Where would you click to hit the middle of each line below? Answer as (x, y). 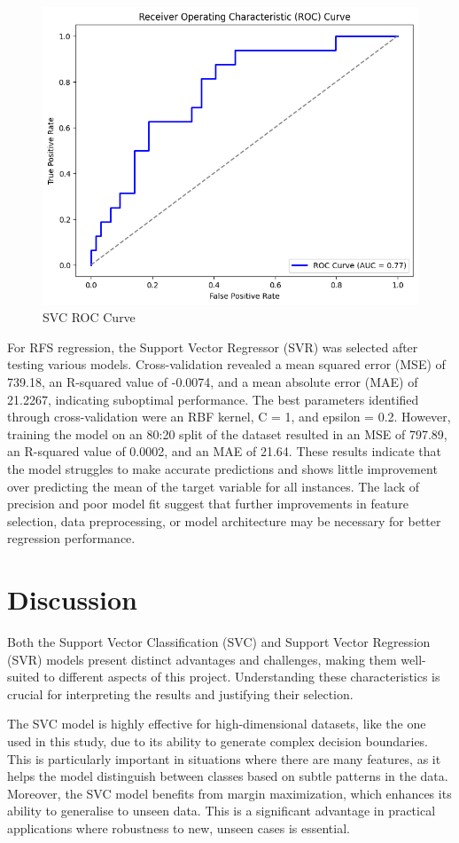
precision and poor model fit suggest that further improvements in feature (208, 504)
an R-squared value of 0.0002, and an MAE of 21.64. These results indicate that (224, 451)
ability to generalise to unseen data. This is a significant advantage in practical (222, 811)
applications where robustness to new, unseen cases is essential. (179, 828)
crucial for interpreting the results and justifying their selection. (180, 693)
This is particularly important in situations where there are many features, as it (224, 758)
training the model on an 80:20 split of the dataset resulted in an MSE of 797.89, (227, 433)
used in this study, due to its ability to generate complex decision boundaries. (218, 741)
